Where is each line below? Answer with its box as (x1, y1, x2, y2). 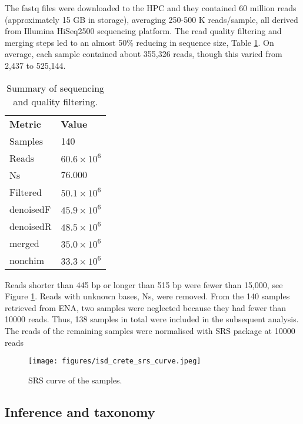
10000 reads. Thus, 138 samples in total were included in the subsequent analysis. (5, 313, 299, 325)
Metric (9, 116, 41, 131)
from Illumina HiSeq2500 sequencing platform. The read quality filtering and (5, 25, 282, 37)
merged (9, 236, 39, 250)
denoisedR (9, 219, 52, 233)
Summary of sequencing (6, 81, 105, 95)
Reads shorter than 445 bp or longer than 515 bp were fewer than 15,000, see (5, 278, 283, 291)
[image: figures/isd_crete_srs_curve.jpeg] (28, 357, 201, 366)
